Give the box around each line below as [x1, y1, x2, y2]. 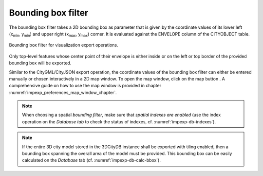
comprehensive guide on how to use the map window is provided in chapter [9, 83, 162, 89]
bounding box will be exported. [9, 60, 72, 66]
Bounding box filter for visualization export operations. [9, 42, 118, 48]
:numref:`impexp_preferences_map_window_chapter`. [9, 89, 117, 95]
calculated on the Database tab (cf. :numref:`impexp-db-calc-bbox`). [22, 157, 161, 163]
